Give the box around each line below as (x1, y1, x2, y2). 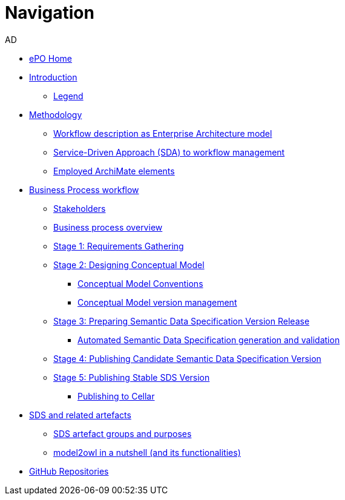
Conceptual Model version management (77, 297, 237, 308)
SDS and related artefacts (29, 409, 131, 420)
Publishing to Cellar (77, 390, 155, 401)
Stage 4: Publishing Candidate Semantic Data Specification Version (53, 353, 321, 364)
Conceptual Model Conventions (77, 278, 203, 289)
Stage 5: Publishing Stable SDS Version (53, 372, 210, 383)
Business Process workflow (29, 184, 139, 195)
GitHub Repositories (29, 465, 109, 476)
